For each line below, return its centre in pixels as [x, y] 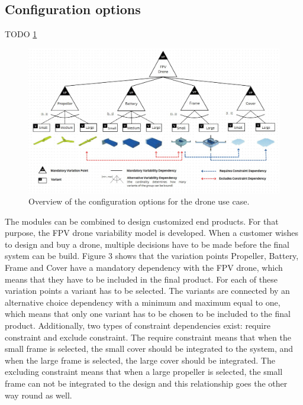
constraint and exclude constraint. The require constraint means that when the [148, 337]
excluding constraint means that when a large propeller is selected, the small [144, 372]
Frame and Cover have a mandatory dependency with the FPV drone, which [144, 268]
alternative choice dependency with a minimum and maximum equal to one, [143, 302]
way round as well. [38, 395]
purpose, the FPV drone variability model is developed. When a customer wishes [151, 233]
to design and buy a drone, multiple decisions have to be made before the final [147, 244]
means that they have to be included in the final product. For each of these [141, 279]
